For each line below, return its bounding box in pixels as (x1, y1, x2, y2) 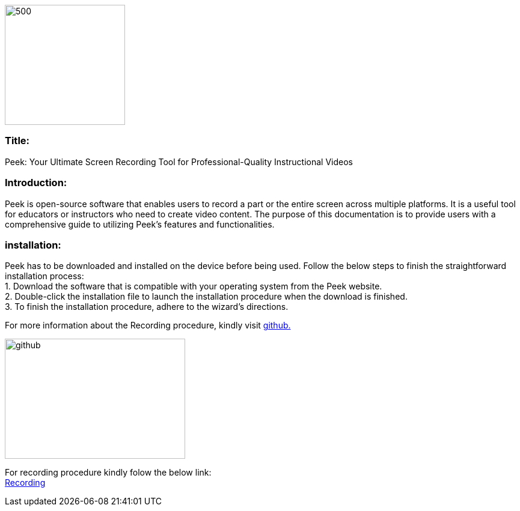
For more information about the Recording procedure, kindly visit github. (5, 320, 291, 331)
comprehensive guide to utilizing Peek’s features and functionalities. (5, 219, 275, 229)
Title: (5, 135, 30, 147)
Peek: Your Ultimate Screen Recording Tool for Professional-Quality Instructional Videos (5, 156, 353, 167)
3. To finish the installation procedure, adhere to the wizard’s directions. (5, 301, 289, 312)
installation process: (5, 271, 84, 282)
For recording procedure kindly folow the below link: (5, 467, 212, 478)
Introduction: (5, 177, 67, 189)
